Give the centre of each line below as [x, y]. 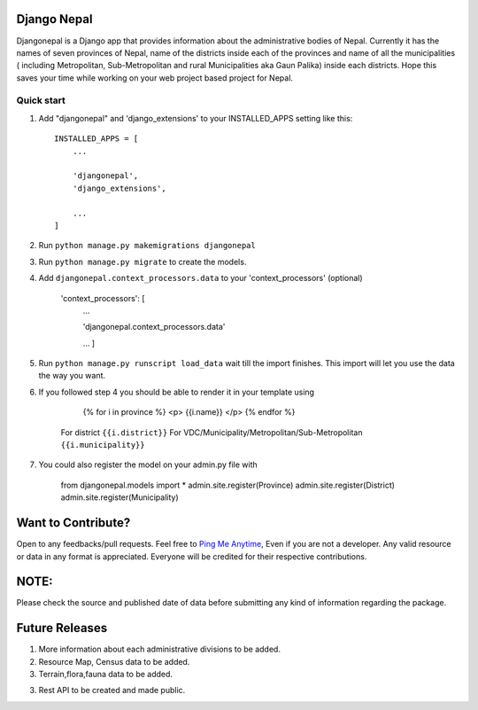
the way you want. [72, 376]
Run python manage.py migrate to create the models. [143, 261]
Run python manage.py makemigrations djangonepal [147, 246]
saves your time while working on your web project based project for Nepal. [155, 78]
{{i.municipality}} [103, 445]
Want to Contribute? [73, 523]
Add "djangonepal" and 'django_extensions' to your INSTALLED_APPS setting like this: [196, 118]
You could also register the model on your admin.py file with [148, 464]
